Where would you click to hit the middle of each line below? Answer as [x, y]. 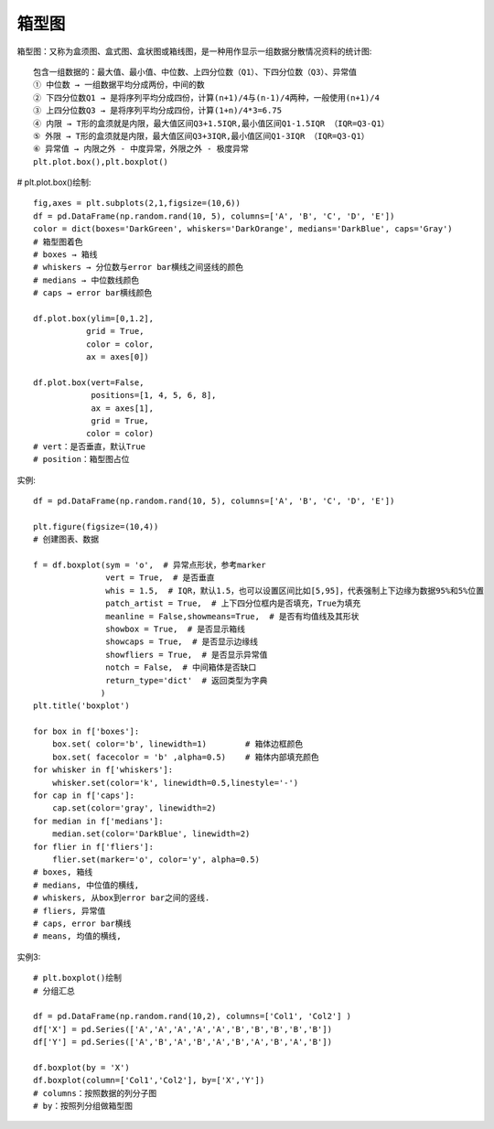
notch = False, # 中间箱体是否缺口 [181, 667]
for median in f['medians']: [98, 821]
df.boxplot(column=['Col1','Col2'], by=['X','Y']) [149, 1081]
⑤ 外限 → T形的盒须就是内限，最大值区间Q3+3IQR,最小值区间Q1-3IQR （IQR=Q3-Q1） [201, 136]
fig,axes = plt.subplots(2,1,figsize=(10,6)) [137, 203]
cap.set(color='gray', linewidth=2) [134, 808]
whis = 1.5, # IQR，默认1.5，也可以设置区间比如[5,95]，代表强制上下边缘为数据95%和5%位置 [295, 591]
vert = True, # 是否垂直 [160, 578]
